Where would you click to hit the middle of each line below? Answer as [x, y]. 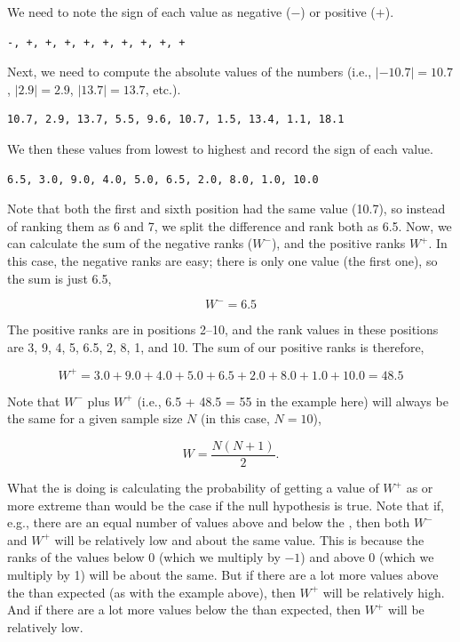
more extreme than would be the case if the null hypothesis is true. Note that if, [226, 505]
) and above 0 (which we [367, 557]
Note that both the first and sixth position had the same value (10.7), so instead [226, 209]
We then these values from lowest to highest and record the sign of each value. [220, 148]
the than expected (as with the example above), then [151, 592]
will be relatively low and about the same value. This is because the [239, 539]
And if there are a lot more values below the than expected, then [184, 610]
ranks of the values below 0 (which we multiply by [144, 557]
